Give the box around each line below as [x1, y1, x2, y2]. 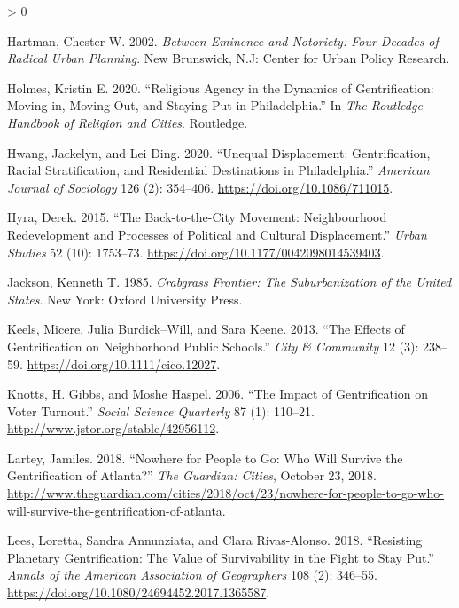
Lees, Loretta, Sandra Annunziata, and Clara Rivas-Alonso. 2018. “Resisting [7, 531, 423, 549]
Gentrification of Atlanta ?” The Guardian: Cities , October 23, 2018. [7, 466, 377, 485]
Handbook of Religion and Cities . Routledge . [7, 113, 248, 131]
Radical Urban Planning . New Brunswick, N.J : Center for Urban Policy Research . [7, 49, 450, 67]
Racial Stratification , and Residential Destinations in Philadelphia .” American [7, 161, 430, 179]
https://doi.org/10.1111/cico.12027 [27, 354, 217, 373]
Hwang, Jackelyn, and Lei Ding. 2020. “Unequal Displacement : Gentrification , [7, 143, 431, 162]
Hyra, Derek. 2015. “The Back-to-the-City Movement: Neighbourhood [7, 208, 387, 226]
